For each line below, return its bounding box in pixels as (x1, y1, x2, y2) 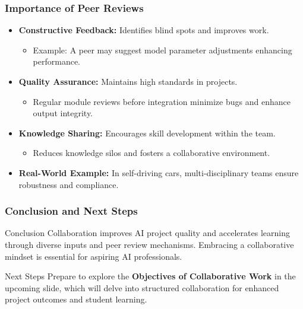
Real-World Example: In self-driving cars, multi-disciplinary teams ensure (18, 166, 299, 179)
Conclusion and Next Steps (5, 203, 138, 218)
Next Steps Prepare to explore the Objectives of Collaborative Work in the (5, 270, 296, 282)
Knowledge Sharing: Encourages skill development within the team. (18, 126, 276, 139)
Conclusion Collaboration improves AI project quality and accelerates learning (5, 227, 290, 239)
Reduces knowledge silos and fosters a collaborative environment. (33, 146, 270, 159)
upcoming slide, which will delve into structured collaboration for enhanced (5, 281, 279, 294)
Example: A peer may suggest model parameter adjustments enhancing (33, 43, 292, 56)
